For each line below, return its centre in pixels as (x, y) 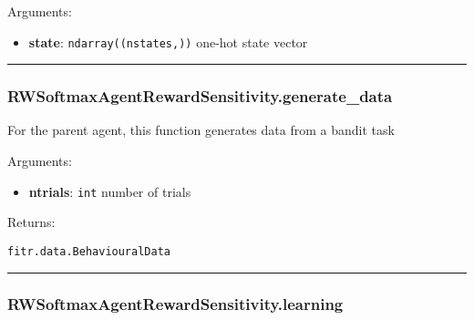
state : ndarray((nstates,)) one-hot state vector (168, 41)
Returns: (31, 222)
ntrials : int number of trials (110, 191)
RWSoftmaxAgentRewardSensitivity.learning (175, 304)
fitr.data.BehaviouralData (89, 251)
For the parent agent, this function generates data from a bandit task (201, 130)
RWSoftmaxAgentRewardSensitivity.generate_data (200, 96)
